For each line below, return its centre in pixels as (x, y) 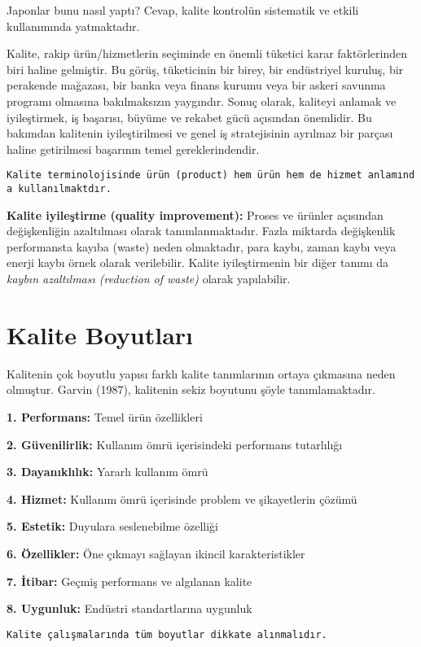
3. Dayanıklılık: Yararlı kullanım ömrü (107, 472)
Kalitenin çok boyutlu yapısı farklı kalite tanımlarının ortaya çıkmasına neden (201, 373)
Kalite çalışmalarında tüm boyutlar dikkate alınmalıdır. (167, 634)
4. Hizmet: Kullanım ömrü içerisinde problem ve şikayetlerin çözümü (182, 498)
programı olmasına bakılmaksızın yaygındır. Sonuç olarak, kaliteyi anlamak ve (202, 101)
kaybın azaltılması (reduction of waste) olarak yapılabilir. (149, 279)
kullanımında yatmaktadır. (73, 26)
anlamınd (391, 175)
